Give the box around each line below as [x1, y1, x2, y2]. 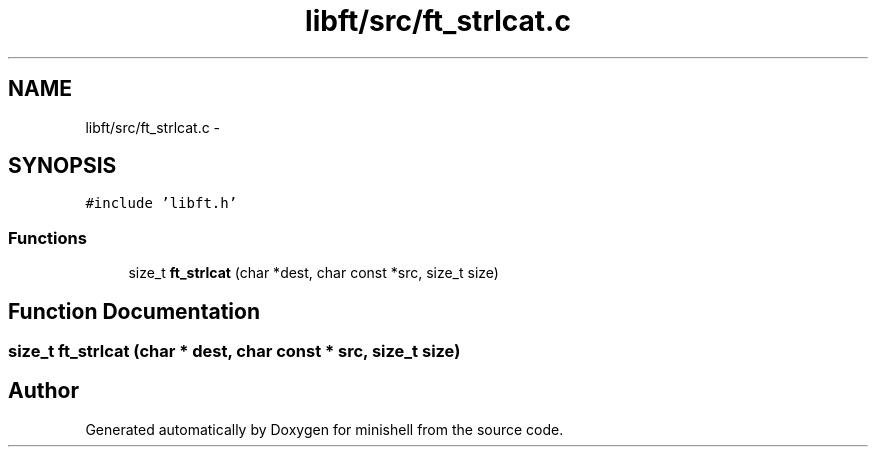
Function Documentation [8, 298, 260, 324]
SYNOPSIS [8, 153, 117, 179]
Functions [8, 227, 87, 248]
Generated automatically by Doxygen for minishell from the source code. [85, 420, 564, 438]
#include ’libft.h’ [85, 195, 238, 212]
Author [8, 378, 79, 404]
